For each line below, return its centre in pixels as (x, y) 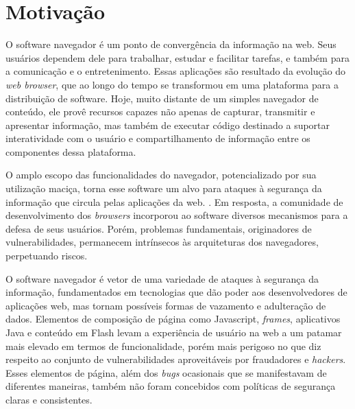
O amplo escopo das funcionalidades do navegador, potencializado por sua (161, 175)
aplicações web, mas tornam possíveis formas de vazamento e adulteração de (166, 305)
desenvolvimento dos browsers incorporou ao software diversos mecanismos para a (177, 215)
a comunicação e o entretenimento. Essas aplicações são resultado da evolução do (176, 71)
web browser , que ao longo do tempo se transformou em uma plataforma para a (172, 84)
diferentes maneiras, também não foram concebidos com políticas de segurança (171, 386)
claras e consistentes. (49, 399)
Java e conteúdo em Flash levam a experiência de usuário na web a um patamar (174, 332)
